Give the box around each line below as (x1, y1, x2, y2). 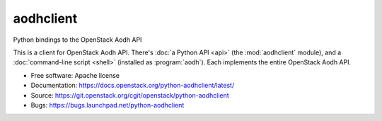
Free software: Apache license (30, 71, 120, 79)
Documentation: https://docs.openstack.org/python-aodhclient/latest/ (30, 81, 235, 90)
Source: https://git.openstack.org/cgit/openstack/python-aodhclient (30, 91, 229, 99)
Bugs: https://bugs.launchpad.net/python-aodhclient (30, 100, 185, 109)
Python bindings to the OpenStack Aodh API (13, 35, 142, 44)
